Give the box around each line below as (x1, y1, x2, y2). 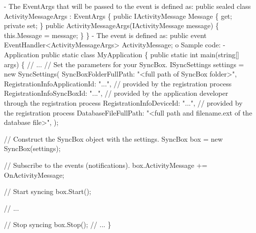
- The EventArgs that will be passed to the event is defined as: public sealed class (4, 1, 251, 11)
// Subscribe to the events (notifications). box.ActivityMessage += (4, 159, 208, 170)
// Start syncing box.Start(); (4, 186, 91, 196)
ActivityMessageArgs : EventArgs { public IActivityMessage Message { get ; (4, 10, 232, 21)
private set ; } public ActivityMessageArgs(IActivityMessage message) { (4, 20, 219, 31)
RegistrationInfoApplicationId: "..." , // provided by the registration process (4, 78, 232, 88)
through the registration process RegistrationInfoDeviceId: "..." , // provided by (4, 97, 243, 108)
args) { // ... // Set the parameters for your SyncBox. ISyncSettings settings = (4, 59, 244, 69)
